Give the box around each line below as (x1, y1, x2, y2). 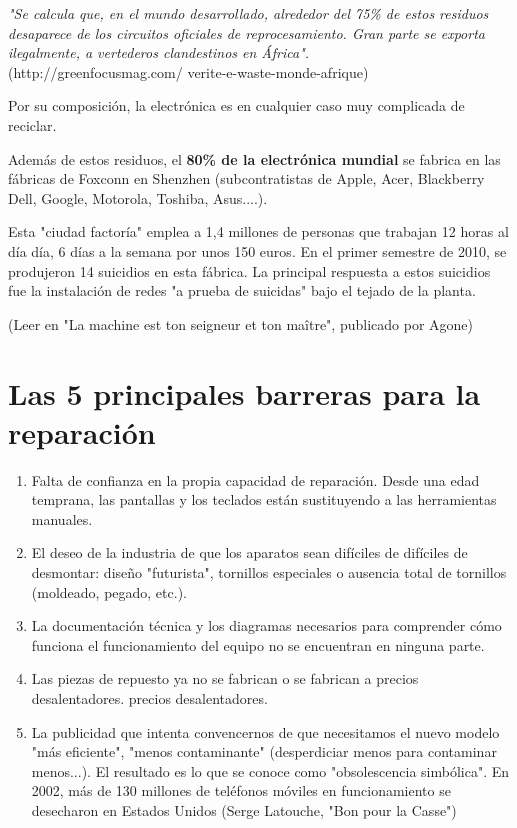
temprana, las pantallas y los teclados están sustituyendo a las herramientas (31, 489, 497, 510)
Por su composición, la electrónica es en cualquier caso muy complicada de (8, 95, 465, 116)
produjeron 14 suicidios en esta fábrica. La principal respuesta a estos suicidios (8, 260, 491, 281)
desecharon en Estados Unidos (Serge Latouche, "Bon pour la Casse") (31, 799, 457, 820)
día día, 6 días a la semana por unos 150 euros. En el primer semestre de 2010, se (8, 240, 507, 261)
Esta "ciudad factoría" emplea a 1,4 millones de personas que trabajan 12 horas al (8, 221, 509, 242)
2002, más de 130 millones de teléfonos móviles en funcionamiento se (31, 780, 451, 801)
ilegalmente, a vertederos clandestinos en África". (8, 42, 310, 63)
